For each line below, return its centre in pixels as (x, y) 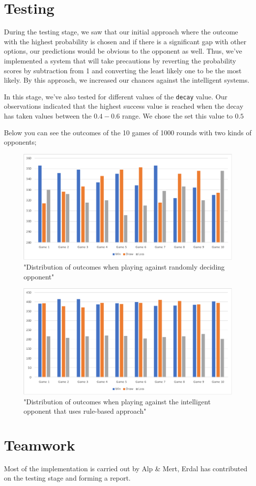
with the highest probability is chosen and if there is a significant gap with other (125, 41)
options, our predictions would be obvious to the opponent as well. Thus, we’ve (123, 51)
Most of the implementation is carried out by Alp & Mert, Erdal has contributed (126, 468)
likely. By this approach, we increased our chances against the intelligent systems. (127, 80)
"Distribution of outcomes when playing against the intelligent (117, 401)
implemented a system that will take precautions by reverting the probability (120, 60)
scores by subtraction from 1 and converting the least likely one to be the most (123, 70)
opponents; (20, 142)
